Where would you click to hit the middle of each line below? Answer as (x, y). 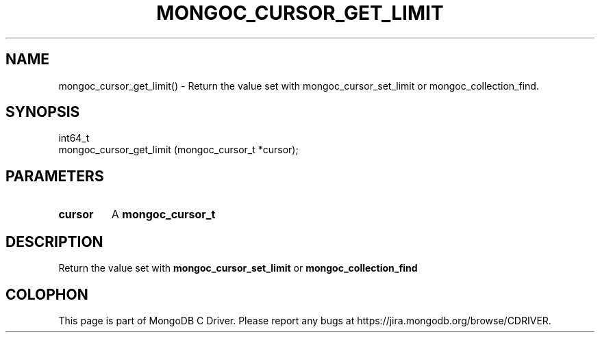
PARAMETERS (55, 176)
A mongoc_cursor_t (163, 214)
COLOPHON (47, 294)
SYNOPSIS (43, 112)
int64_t (74, 138)
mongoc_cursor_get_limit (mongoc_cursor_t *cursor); (178, 150)
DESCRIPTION (54, 242)
